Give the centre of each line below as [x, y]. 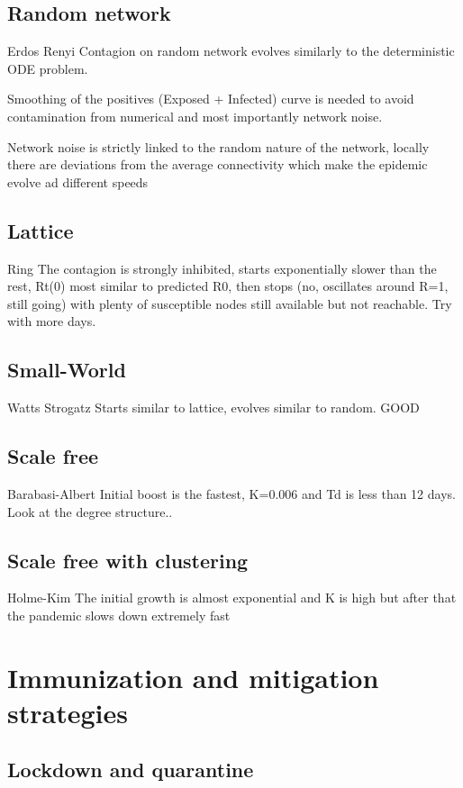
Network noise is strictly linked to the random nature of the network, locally [218, 146]
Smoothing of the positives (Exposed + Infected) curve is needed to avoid [211, 99]
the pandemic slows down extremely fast [119, 615]
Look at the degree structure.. [90, 511]
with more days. [52, 321]
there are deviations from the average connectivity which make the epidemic [218, 164]
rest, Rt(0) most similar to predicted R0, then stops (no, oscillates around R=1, [228, 286]
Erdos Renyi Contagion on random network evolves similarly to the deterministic [231, 51]
